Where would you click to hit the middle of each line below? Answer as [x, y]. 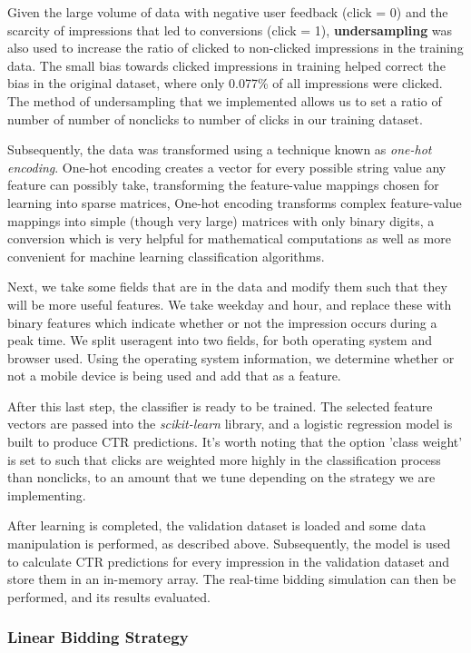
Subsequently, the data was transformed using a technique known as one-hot [220, 149]
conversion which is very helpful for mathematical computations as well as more [229, 238]
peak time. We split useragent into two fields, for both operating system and [220, 340]
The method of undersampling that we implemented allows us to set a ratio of [225, 100]
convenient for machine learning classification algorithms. [166, 256]
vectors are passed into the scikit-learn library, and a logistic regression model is [230, 424]
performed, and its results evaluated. [109, 596]
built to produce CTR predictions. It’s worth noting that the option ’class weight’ [235, 442]
